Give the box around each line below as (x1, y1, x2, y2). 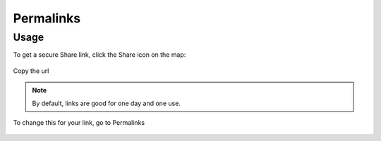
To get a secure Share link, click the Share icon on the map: (13, 51, 186, 59)
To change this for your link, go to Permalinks (13, 118, 145, 126)
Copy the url (13, 67, 49, 75)
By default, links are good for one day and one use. (32, 99, 181, 107)
